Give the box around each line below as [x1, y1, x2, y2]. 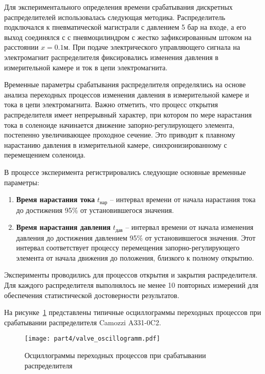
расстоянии [4, 42, 39, 52]
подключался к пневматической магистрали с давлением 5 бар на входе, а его [4, 22, 246, 32]
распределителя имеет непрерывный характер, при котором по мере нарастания [4, 109, 252, 120]
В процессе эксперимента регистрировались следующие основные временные [4, 166, 246, 177]
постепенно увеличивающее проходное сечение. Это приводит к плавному [4, 129, 235, 140]
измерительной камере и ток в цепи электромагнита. [4, 62, 168, 72]
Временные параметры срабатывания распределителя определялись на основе [4, 79, 246, 90]
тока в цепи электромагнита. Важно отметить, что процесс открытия [4, 99, 218, 110]
